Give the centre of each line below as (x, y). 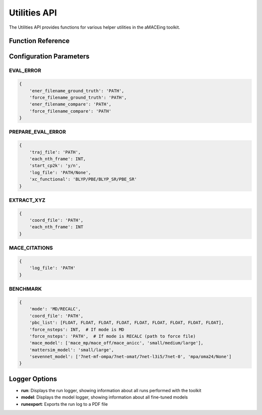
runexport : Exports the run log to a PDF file (65, 404)
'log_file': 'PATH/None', (60, 172)
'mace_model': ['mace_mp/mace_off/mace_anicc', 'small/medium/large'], (116, 343)
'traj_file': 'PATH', (55, 152)
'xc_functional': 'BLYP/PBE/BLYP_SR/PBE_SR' (83, 179)
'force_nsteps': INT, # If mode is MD (77, 329)
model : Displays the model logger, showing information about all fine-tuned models (105, 397)
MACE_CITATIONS (31, 248)
